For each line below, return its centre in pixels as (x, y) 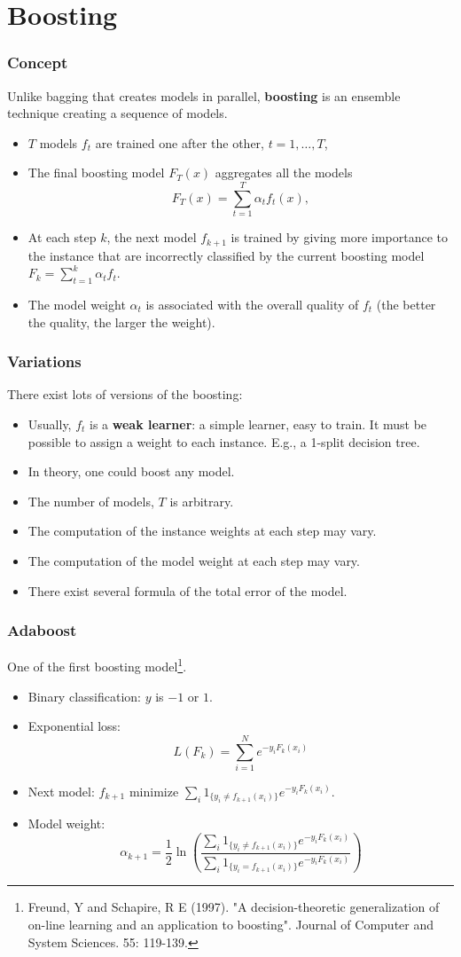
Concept (38, 63)
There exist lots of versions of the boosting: (125, 394)
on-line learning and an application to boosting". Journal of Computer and (231, 924)
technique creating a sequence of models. (117, 113)
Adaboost (42, 630)
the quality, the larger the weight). (121, 322)
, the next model (152, 237)
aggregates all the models (284, 173)
